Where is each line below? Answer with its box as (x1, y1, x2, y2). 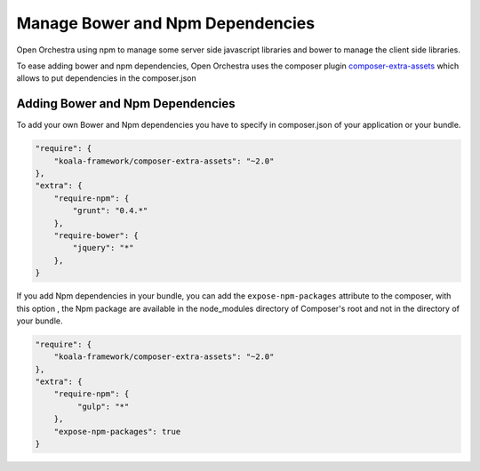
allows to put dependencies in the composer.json (16, 73, 196, 84)
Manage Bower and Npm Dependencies (16, 13, 316, 33)
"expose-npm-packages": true (53, 427, 181, 436)
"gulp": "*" (76, 401, 130, 411)
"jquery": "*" (72, 243, 134, 253)
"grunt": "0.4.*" (72, 205, 148, 216)
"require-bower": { (53, 230, 140, 240)
